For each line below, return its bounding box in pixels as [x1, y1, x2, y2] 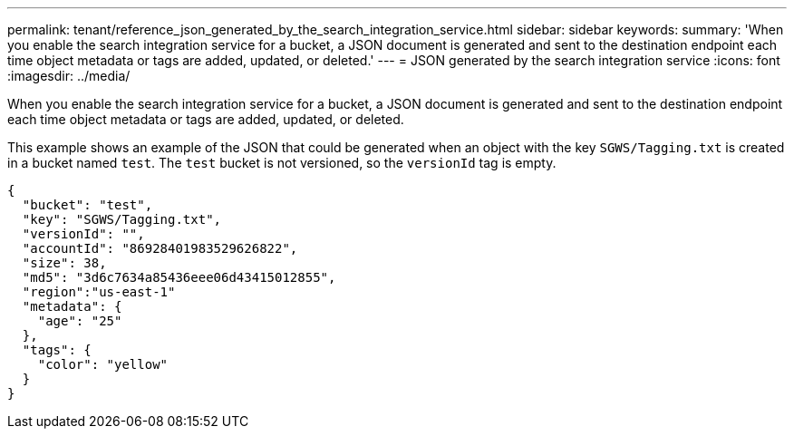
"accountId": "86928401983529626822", [22, 241, 298, 256]
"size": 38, [22, 256, 107, 270]
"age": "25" [37, 314, 122, 328]
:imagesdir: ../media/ [7, 68, 131, 83]
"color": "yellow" [37, 357, 169, 372]
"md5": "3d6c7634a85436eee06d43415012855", [22, 270, 336, 285]
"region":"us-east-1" [22, 285, 176, 299]
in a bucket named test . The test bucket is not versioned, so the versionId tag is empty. [7, 155, 557, 170]
